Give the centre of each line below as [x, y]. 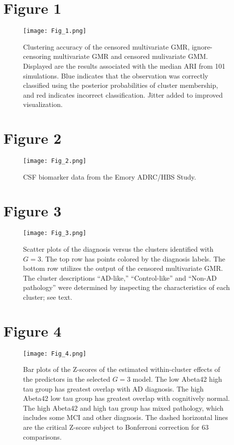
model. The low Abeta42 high [177, 379]
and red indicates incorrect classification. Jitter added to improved [123, 94]
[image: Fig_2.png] [55, 161]
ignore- [202, 46]
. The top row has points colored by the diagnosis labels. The [133, 258]
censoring [37, 56]
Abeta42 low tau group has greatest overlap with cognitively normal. [127, 398]
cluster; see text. [48, 297]
